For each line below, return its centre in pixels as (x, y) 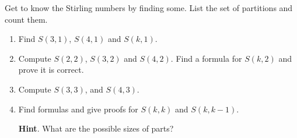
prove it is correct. (51, 70)
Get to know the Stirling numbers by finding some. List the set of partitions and (149, 8)
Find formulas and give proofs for (78, 109)
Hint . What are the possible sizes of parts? (96, 128)
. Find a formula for (206, 58)
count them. (26, 19)
